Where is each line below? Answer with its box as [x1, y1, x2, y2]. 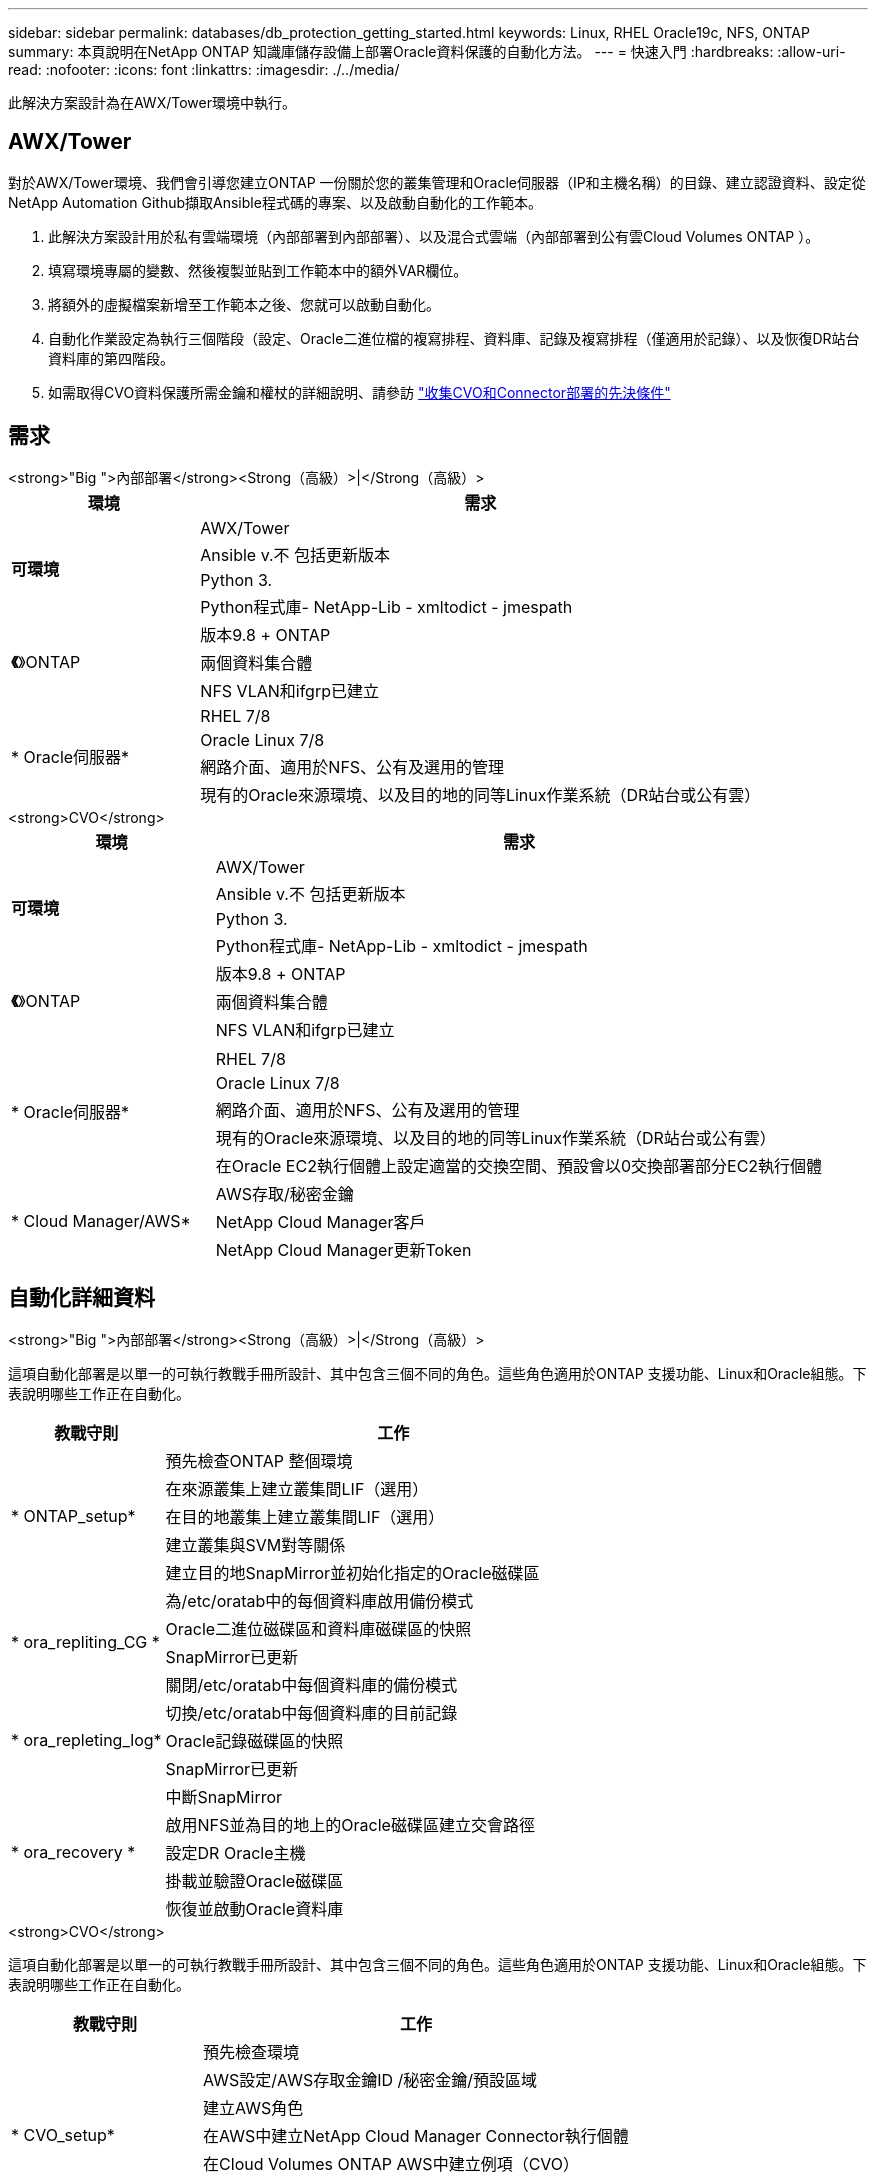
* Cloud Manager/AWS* [11, 1210, 191, 1231]
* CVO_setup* [11, 2124, 115, 2145]
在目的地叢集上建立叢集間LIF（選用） [165, 1506, 445, 1527]
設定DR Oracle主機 [165, 1842, 306, 1863]
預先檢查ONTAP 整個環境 [165, 1450, 353, 1471]
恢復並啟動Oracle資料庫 [165, 1898, 344, 1919]
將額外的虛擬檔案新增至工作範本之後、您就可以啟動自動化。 [48, 295, 440, 313]
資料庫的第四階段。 [48, 349, 174, 367]
